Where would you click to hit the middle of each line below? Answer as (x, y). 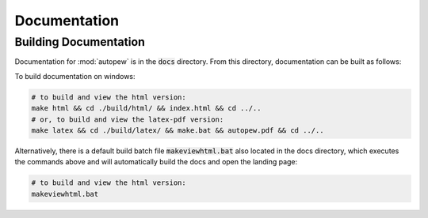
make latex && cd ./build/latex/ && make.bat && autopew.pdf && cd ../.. (178, 130)
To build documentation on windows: (75, 76)
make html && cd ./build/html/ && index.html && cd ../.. (146, 108)
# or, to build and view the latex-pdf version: (128, 119)
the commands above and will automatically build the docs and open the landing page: (156, 162)
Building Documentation (80, 42)
